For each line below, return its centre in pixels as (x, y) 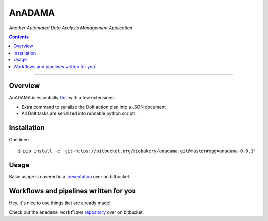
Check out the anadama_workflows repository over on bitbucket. (76, 212)
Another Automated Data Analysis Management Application (71, 28)
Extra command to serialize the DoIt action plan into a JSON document (94, 107)
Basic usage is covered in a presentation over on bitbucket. (70, 177)
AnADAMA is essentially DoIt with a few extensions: (62, 98)
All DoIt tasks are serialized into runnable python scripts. (79, 113)
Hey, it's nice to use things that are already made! (60, 203)
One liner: (19, 140)
